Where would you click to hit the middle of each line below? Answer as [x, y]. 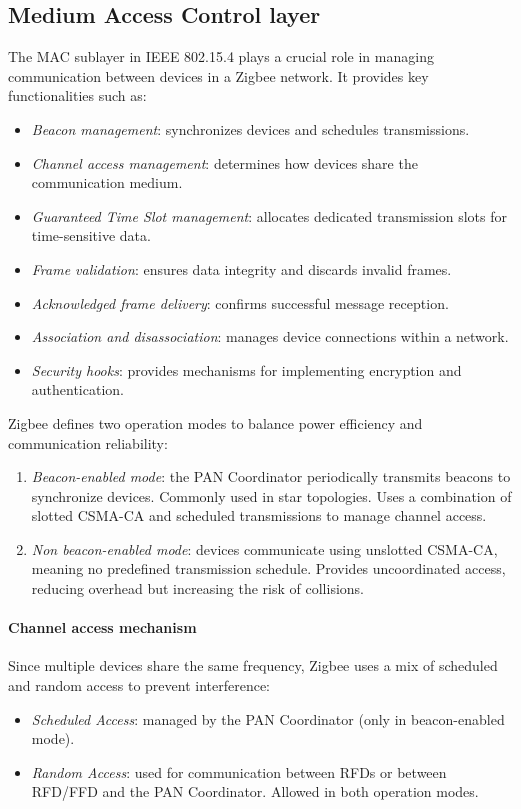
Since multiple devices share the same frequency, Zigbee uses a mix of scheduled [253, 665]
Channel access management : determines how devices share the [224, 162]
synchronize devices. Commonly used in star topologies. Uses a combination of [271, 495]
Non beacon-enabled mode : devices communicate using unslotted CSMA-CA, [264, 548]
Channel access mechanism [102, 627]
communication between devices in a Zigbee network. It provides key [218, 75]
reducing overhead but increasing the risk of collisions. [198, 588]
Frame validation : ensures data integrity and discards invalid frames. [241, 268]
